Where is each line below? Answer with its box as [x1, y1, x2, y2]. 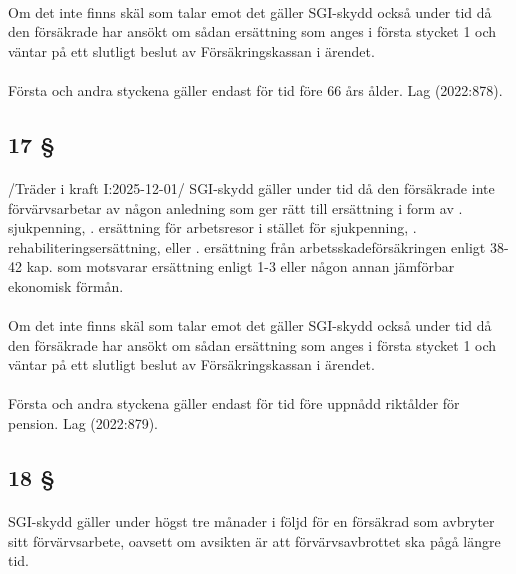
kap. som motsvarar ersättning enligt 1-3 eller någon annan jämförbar [26, 256, 455, 277]
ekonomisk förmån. [8, 275, 124, 296]
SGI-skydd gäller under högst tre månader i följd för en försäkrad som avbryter [8, 511, 495, 532]
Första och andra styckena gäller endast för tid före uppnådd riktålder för [8, 393, 460, 414]
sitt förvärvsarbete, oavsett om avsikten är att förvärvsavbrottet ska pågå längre [8, 530, 501, 551]
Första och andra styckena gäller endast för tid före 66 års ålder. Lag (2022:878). [8, 79, 503, 100]
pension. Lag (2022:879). [8, 413, 159, 434]
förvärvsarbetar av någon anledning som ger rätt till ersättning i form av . [8, 197, 463, 218]
